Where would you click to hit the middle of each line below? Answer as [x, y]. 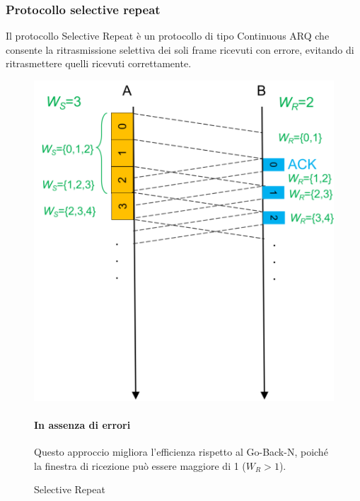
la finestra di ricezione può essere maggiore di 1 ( [140, 465]
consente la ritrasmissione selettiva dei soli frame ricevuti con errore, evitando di [180, 49]
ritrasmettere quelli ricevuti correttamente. [99, 63]
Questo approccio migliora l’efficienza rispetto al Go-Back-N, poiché [181, 452]
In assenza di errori [82, 424]
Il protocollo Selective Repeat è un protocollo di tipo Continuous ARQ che [168, 36]
